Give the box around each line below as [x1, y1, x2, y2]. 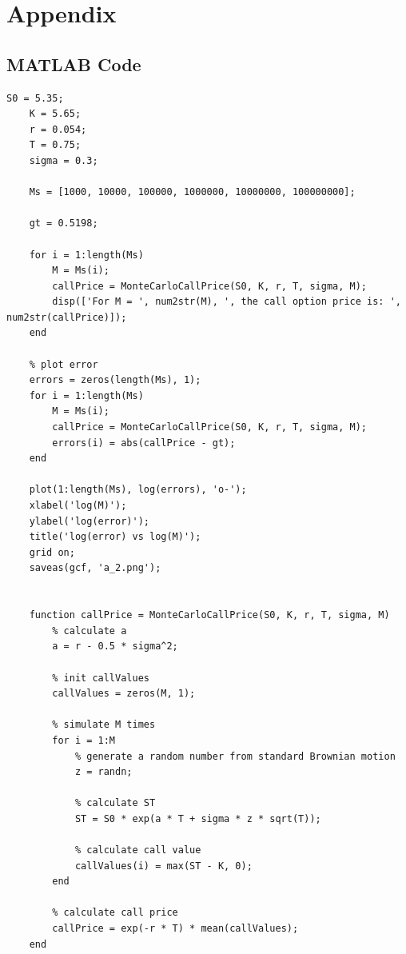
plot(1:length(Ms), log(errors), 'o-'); [29, 484, 247, 496]
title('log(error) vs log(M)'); [29, 531, 201, 543]
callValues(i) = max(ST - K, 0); [74, 860, 253, 872]
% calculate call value [74, 844, 201, 856]
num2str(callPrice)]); [6, 311, 127, 323]
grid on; [29, 546, 75, 558]
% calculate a [52, 625, 127, 637]
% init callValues [52, 672, 149, 684]
